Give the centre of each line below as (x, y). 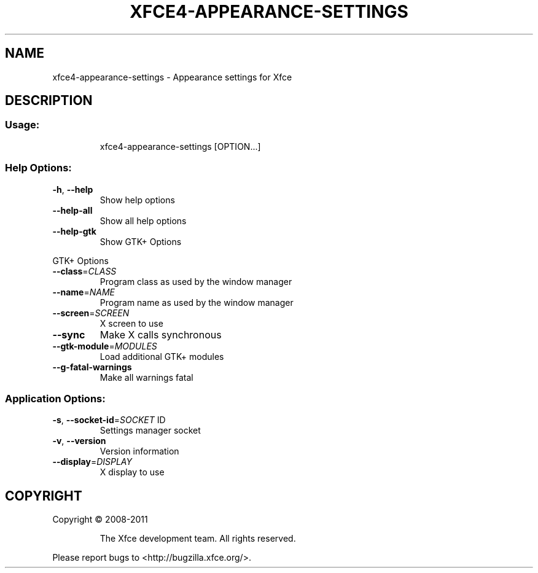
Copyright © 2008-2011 (100, 520)
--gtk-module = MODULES (105, 346)
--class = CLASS (84, 271)
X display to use (132, 472)
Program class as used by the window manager (196, 281)
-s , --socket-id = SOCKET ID (109, 420)
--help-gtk (74, 231)
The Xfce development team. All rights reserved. (198, 539)
